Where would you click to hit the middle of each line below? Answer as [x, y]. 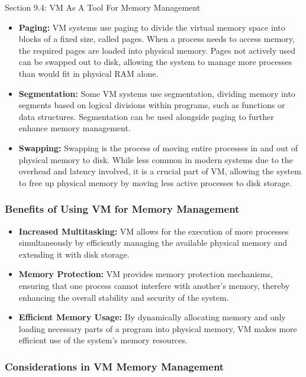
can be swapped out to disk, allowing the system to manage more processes [155, 62]
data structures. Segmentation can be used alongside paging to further [146, 116]
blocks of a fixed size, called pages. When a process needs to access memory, [157, 39]
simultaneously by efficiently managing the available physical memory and [153, 243]
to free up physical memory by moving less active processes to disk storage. [155, 182]
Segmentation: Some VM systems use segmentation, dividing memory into [157, 93]
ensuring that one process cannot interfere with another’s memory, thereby [154, 285]
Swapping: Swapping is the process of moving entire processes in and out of [158, 147]
